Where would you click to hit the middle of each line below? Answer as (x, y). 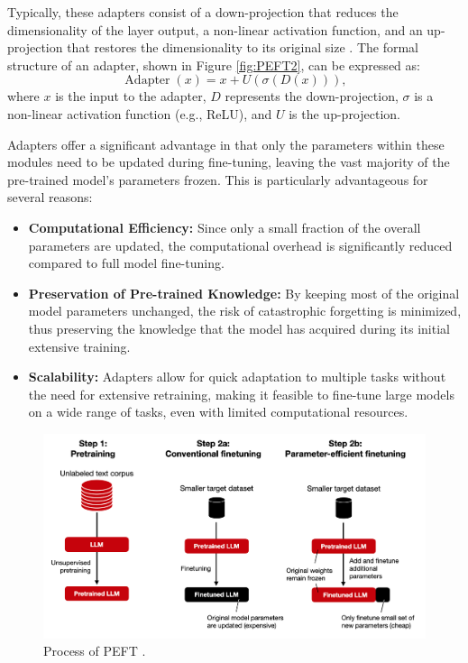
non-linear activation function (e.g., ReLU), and (140, 113)
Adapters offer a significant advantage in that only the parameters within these (226, 144)
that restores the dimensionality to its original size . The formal (243, 47)
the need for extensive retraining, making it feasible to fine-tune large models (241, 394)
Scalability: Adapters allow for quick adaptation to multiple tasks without (237, 377)
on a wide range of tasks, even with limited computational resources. (218, 412)
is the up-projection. (344, 113)
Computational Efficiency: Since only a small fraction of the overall (225, 227)
